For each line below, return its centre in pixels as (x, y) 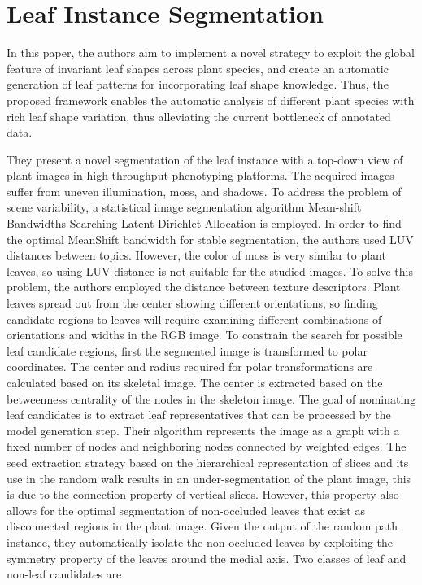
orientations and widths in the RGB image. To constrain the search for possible (204, 335)
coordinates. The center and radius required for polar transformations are (190, 367)
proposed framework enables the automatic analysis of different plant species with (211, 100)
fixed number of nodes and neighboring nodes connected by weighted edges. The (207, 446)
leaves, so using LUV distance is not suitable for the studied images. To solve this (210, 271)
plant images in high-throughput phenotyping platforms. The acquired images (200, 175)
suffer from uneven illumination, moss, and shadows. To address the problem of (204, 191)
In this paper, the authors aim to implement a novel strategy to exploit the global (211, 52)
